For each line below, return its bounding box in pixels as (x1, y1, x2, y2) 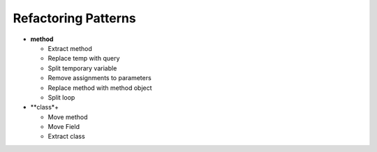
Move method (47, 112, 88, 121)
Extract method (47, 44, 92, 52)
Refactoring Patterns (13, 10, 136, 26)
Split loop (47, 93, 75, 101)
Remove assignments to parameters (47, 74, 151, 82)
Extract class (47, 132, 85, 141)
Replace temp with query (47, 54, 120, 63)
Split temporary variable (47, 63, 117, 73)
